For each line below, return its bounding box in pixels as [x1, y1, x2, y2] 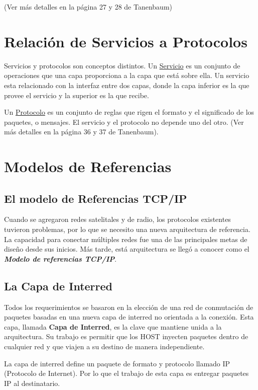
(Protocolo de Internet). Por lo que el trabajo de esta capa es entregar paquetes [4, 368, 249, 378]
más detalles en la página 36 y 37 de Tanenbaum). [4, 126, 159, 137]
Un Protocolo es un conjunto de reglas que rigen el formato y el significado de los [4, 107, 254, 117]
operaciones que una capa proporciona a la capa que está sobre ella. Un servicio [4, 70, 249, 81]
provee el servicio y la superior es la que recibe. [4, 90, 149, 100]
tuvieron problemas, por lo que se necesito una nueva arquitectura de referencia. [4, 224, 250, 235]
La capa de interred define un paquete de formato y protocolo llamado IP [4, 358, 230, 368]
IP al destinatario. [4, 377, 60, 388]
